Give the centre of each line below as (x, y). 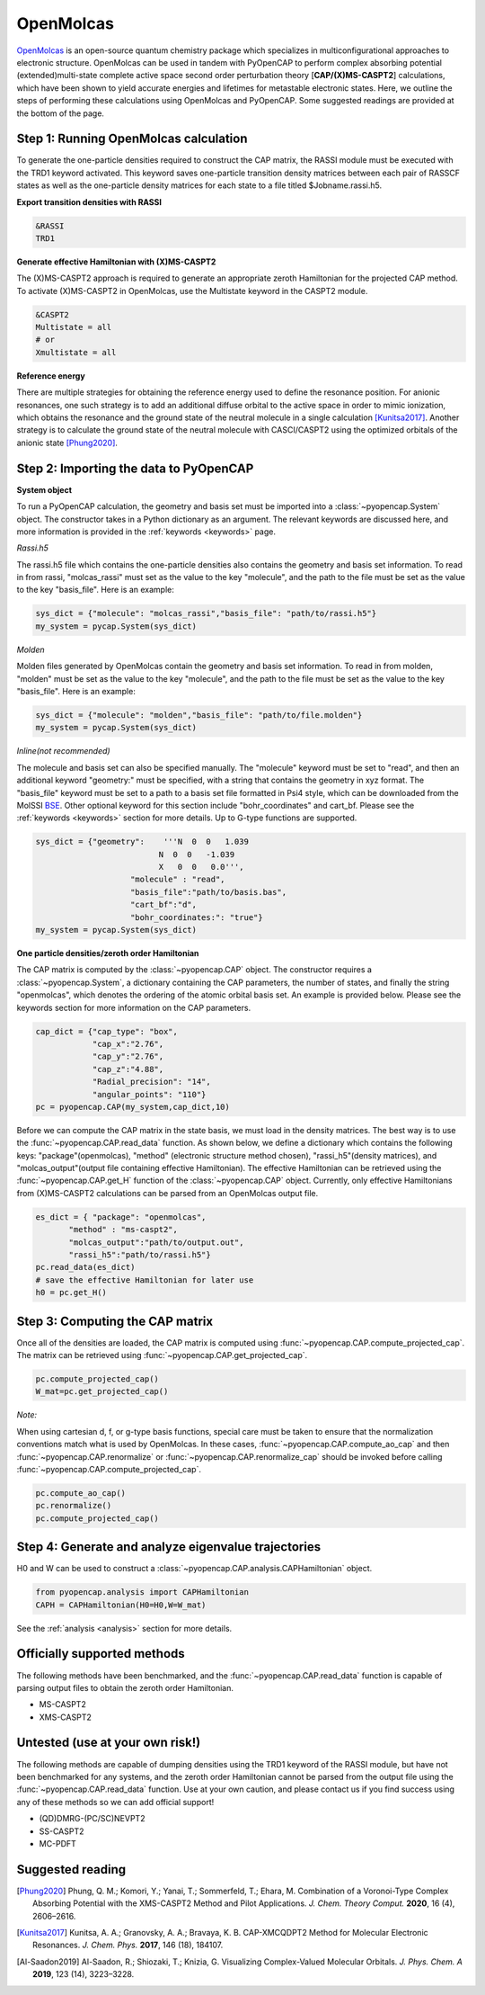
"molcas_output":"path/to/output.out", (156, 1242)
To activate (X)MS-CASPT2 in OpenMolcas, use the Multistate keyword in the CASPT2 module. (192, 291)
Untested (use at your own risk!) (109, 1743)
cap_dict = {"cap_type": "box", (107, 1031)
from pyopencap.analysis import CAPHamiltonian (142, 1592)
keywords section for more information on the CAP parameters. (134, 1007)
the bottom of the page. (61, 113)
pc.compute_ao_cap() (80, 1493)
